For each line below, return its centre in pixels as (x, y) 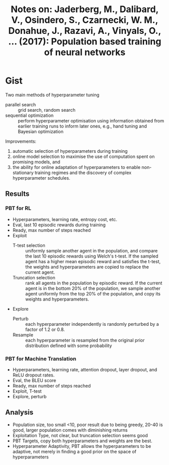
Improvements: (21, 141)
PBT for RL (18, 208)
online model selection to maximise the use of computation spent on (83, 156)
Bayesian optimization (41, 131)
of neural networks (85, 52)
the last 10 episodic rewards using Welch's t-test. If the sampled (92, 256)
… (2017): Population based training (85, 42)
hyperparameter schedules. (41, 178)
